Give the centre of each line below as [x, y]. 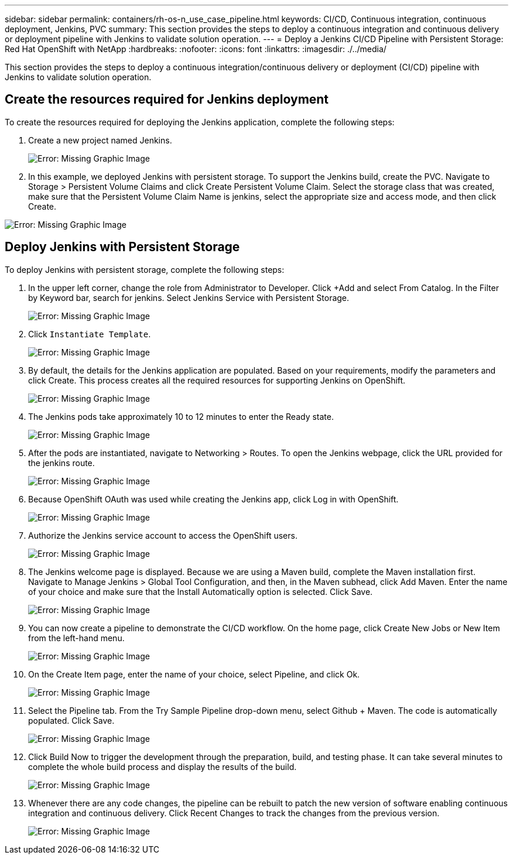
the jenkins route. [61, 463]
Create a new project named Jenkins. [100, 140]
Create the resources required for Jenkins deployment [167, 100]
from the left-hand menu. [76, 638]
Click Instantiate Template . [90, 334]
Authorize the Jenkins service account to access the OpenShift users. [163, 535]
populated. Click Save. [71, 720]
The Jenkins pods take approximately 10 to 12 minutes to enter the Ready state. [181, 416]
